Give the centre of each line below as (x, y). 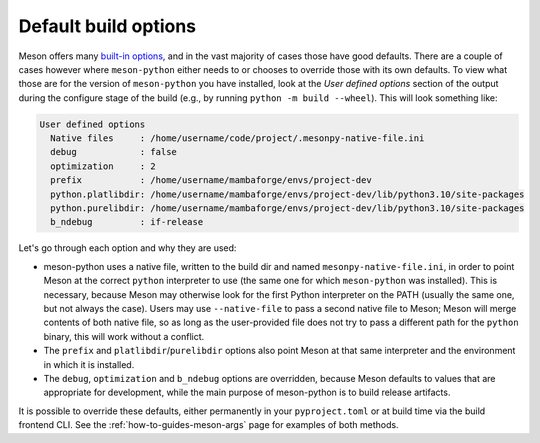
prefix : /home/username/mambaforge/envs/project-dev (211, 180)
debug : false (113, 152)
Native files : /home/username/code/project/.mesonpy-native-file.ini (237, 138)
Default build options (107, 26)
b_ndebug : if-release (127, 222)
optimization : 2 (103, 166)
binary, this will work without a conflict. (124, 336)
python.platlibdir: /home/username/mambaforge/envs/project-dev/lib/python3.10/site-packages (287, 194)
